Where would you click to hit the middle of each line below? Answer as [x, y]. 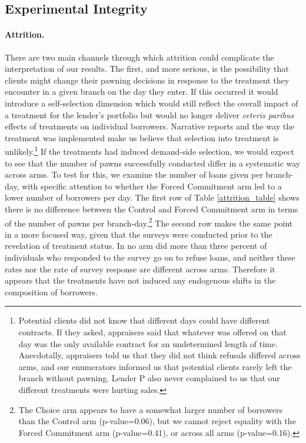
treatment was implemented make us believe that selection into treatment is [142, 137]
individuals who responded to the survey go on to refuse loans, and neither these [150, 257]
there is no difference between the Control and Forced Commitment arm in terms [152, 209]
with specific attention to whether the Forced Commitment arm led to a [152, 186]
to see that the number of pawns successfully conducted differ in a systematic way [153, 163]
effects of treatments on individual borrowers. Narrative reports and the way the [150, 126]
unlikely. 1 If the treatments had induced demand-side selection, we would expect [149, 150]
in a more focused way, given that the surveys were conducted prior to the [139, 234]
